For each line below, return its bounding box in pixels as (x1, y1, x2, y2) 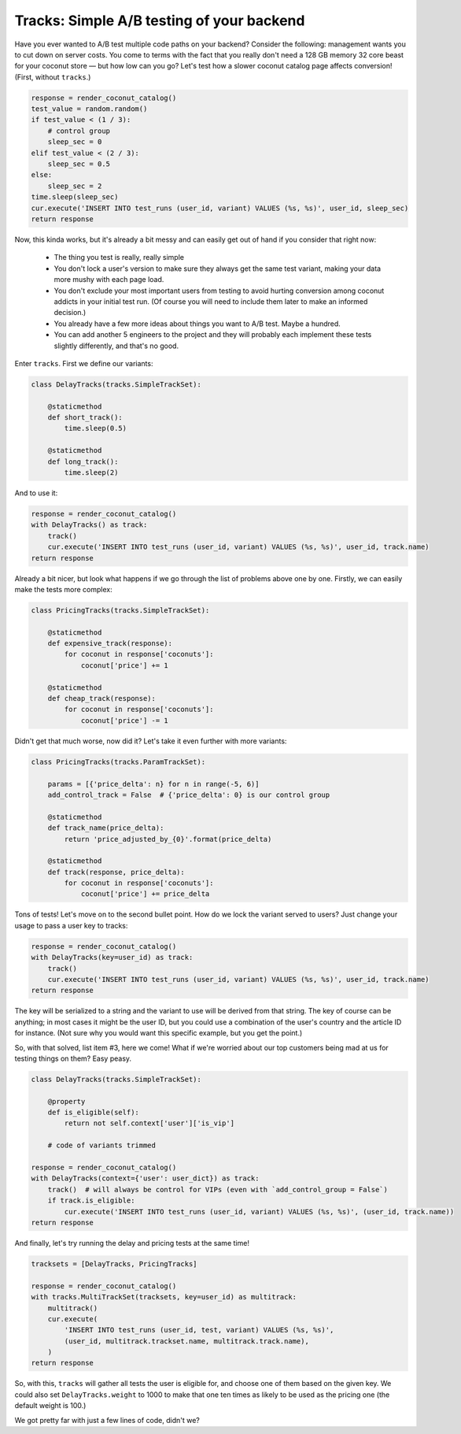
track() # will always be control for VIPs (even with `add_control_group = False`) (47, 1185, 389, 1194)
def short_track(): (47, 413, 124, 422)
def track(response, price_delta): (47, 867, 185, 876)
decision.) (53, 308, 87, 317)
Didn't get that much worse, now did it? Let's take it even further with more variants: (14, 736, 287, 746)
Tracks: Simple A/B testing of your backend (14, 12, 305, 29)
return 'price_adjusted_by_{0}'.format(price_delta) (64, 835, 272, 843)
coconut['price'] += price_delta (80, 890, 210, 899)
